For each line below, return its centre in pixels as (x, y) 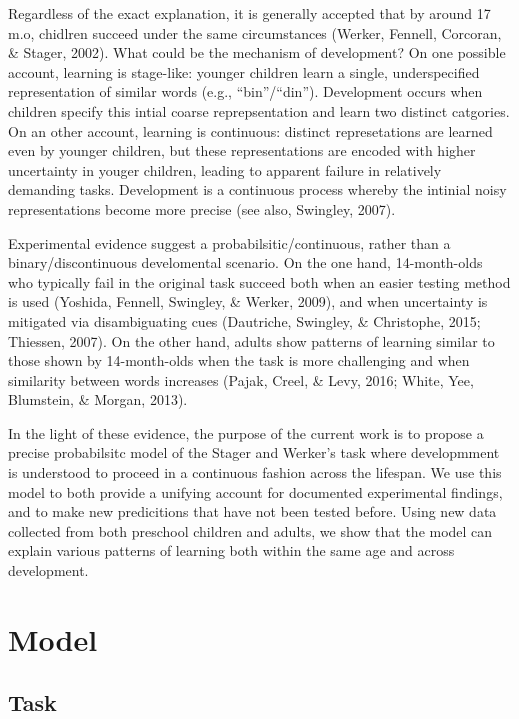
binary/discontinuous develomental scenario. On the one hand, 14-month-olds (245, 262)
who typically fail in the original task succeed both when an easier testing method (259, 281)
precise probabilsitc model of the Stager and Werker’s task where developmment (254, 452)
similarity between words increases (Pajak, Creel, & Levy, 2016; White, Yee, (241, 379)
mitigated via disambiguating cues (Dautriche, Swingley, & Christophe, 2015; (244, 320)
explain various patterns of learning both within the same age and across (231, 550)
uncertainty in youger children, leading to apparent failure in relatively (225, 169)
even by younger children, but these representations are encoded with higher (242, 150)
